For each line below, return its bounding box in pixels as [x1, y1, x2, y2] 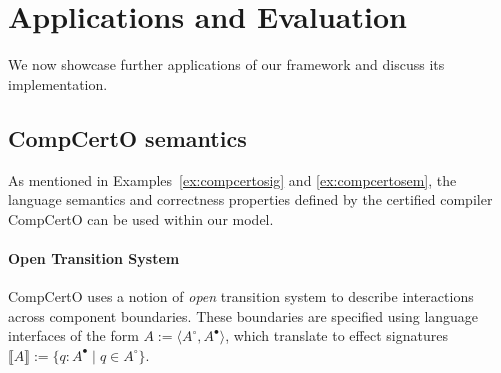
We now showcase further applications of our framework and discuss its [8, 54, 445, 75]
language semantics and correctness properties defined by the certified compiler [8, 189, 493, 210]
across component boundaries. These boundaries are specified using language [8, 305, 479, 326]
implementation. [8, 73, 108, 94]
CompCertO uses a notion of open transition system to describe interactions [8, 286, 474, 307]
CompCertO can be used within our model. [8, 208, 274, 229]
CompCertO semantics [8, 122, 247, 153]
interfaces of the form [8, 325, 139, 346]
